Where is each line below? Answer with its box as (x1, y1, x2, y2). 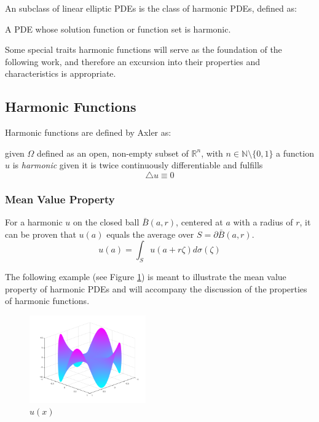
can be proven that (5, 227, 76, 240)
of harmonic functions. (5, 294, 90, 307)
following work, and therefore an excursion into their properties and (5, 55, 261, 68)
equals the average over (106, 227, 194, 240)
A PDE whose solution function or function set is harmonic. (5, 22, 231, 35)
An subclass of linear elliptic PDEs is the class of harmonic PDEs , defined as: (5, 2, 297, 14)
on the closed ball (73, 216, 140, 229)
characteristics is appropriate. (5, 67, 116, 80)
